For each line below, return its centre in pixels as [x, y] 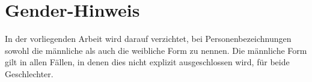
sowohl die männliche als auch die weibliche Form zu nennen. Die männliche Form [156, 50]
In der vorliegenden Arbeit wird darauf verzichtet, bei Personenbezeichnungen [148, 39]
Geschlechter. [29, 73]
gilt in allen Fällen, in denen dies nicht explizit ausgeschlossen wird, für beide [147, 62]
